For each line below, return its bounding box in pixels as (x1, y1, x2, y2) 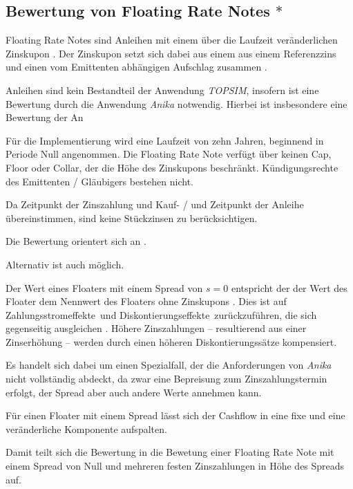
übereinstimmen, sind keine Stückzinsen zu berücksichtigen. (6, 210, 258, 225)
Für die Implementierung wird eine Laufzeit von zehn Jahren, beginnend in (6, 133, 324, 147)
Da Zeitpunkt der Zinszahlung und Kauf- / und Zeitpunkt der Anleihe (6, 197, 304, 212)
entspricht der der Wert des (231, 280, 347, 295)
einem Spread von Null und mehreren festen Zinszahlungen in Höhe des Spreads (6, 459, 345, 473)
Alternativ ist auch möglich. (6, 257, 124, 271)
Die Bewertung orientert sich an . (6, 234, 146, 248)
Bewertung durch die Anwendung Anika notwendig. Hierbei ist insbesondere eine (6, 96, 347, 111)
